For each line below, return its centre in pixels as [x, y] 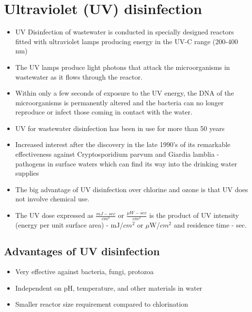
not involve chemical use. [52, 199]
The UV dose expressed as [54, 215]
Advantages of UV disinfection [82, 251]
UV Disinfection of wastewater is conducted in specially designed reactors [125, 32]
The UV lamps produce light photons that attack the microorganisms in [123, 67]
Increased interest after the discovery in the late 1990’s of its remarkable [123, 144]
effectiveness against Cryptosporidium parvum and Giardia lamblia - [117, 154]
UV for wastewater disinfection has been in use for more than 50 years [120, 128]
